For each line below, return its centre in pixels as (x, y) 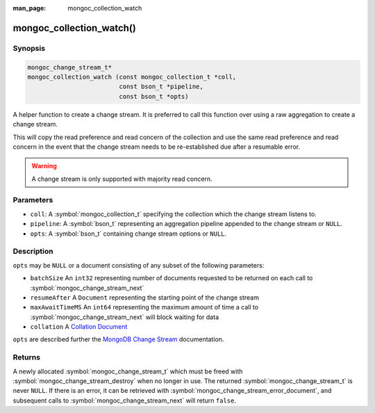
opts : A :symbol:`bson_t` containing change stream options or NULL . (128, 234)
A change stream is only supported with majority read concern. (122, 179)
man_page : (30, 8)
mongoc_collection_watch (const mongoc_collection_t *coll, (132, 77)
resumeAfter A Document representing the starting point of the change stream (145, 297)
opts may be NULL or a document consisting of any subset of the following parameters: (139, 265)
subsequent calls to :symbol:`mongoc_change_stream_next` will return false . (124, 400)
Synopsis (29, 48)
